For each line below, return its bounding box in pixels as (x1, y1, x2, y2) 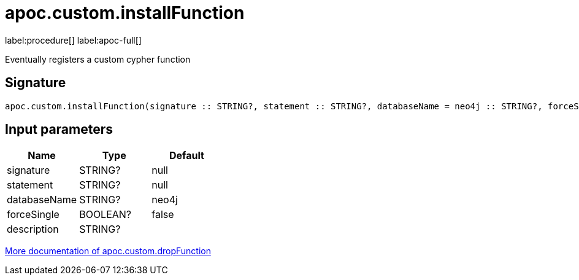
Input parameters (5, 122, 113, 138)
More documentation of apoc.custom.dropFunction (5, 246, 211, 257)
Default (169, 149, 204, 162)
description (7, 223, 59, 236)
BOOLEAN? (79, 208, 132, 221)
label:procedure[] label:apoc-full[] (5, 34, 142, 45)
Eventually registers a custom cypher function (5, 53, 191, 64)
